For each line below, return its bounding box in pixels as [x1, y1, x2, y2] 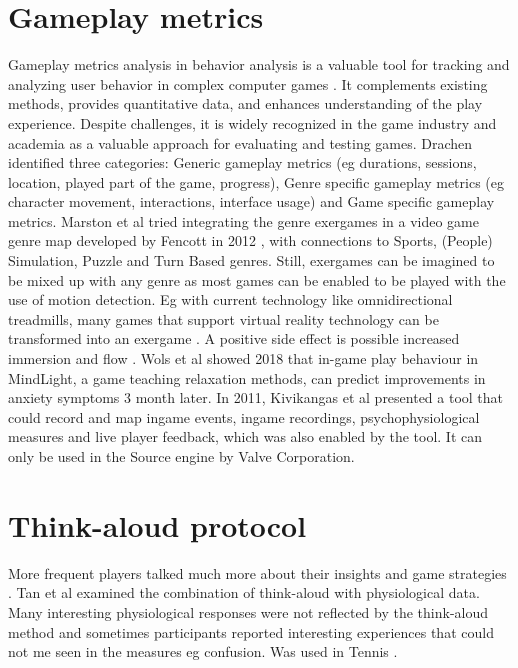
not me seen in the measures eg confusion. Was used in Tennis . [8, 641, 398, 662]
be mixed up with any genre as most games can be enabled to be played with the [8, 269, 506, 290]
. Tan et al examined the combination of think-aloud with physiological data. [8, 582, 480, 603]
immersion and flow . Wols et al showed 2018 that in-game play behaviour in [8, 348, 479, 369]
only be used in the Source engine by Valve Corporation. [8, 446, 355, 466]
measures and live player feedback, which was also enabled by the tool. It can [8, 426, 483, 447]
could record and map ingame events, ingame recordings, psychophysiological [8, 406, 480, 427]
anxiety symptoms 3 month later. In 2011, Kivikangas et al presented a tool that [8, 387, 504, 408]
